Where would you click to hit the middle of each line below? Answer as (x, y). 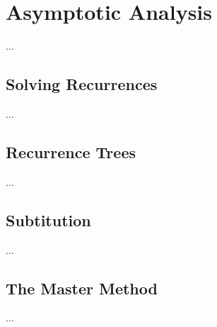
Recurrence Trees (71, 151)
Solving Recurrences (82, 84)
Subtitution (48, 220)
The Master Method (82, 288)
